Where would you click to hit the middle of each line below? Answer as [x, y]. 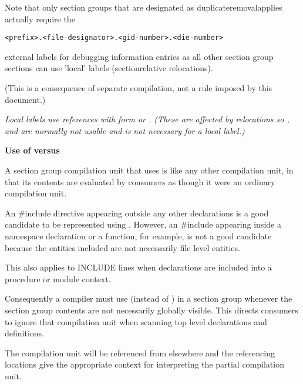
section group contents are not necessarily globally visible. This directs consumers [151, 310]
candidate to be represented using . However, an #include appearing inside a [143, 224]
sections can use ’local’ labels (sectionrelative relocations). [109, 68]
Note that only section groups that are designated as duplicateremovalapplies [144, 7]
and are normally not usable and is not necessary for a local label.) [125, 130]
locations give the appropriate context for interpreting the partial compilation [144, 364]
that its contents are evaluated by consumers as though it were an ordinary [140, 181]
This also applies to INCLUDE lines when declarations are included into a [138, 267]
